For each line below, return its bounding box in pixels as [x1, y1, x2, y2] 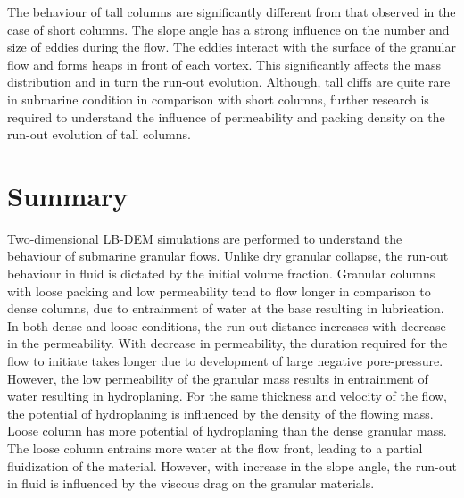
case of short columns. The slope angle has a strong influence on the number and [7, 20, 450, 38]
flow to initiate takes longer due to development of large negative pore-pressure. [7, 352, 443, 370]
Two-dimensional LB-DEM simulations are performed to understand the [7, 228, 402, 247]
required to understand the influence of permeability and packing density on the [7, 107, 445, 126]
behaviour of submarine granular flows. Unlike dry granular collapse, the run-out [7, 246, 449, 265]
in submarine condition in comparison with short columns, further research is [7, 89, 429, 108]
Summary [7, 177, 128, 213]
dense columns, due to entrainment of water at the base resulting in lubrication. [7, 299, 444, 318]
